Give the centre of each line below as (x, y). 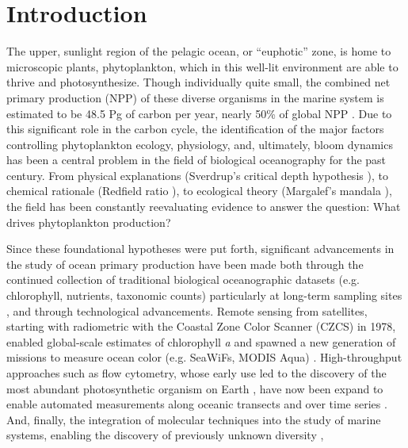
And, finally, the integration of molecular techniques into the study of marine (194, 419)
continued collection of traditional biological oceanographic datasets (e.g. (183, 280)
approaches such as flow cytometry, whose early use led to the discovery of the (196, 373)
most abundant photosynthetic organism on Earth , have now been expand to (195, 388)
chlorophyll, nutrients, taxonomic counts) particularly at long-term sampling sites (204, 295)
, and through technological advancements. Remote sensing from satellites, (187, 310)
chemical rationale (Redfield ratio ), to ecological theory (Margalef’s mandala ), (199, 191)
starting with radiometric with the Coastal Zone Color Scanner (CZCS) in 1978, (201, 326)
